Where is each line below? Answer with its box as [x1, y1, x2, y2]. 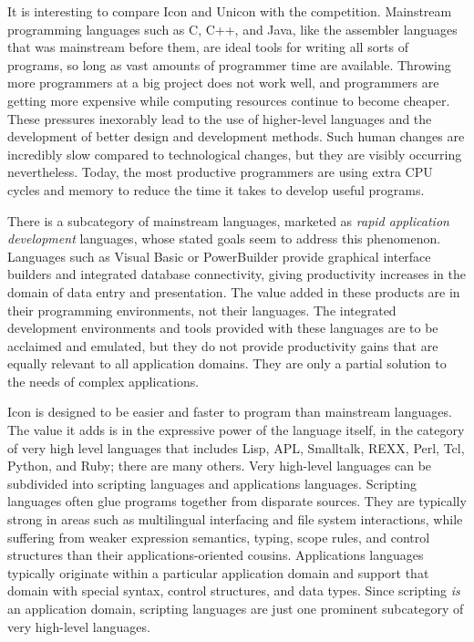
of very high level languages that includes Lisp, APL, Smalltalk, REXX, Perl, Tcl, [7, 438, 465, 457]
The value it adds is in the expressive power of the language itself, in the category [7, 420, 465, 440]
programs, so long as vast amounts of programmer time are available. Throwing [7, 55, 451, 74]
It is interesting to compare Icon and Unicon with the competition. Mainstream [7, 2, 452, 20]
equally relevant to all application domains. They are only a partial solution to [7, 354, 447, 373]
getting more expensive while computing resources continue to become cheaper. [7, 90, 450, 109]
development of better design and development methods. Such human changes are [7, 127, 465, 146]
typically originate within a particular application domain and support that [7, 563, 429, 582]
